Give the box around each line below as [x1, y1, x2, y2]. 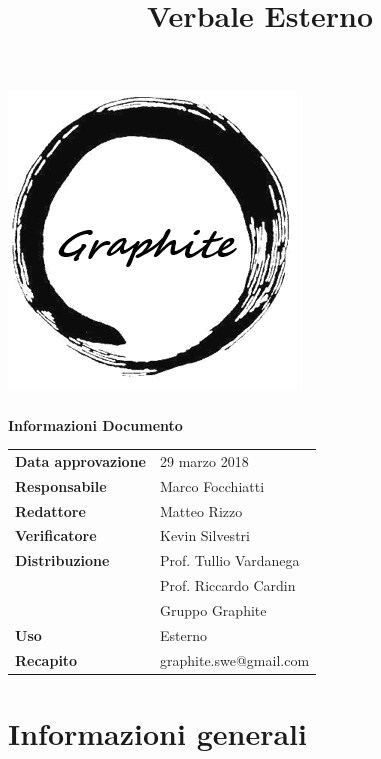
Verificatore [15, 525, 97, 546]
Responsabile [15, 475, 107, 496]
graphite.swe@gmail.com [160, 649, 310, 670]
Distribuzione [15, 550, 110, 571]
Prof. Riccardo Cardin [160, 575, 296, 596]
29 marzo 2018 [160, 450, 249, 471]
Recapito [15, 649, 78, 670]
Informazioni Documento [8, 414, 183, 435]
